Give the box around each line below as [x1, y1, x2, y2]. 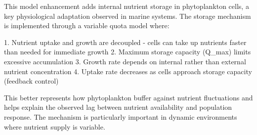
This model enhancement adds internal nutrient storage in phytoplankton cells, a [4, 1, 249, 11]
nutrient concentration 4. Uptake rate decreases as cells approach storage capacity [4, 66, 252, 76]
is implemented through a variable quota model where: [4, 20, 170, 31]
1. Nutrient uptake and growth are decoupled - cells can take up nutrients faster [4, 37, 247, 47]
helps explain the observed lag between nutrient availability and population [4, 102, 232, 112]
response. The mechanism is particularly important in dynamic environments [4, 111, 237, 122]
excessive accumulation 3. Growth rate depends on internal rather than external [4, 56, 246, 66]
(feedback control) [4, 76, 59, 86]
